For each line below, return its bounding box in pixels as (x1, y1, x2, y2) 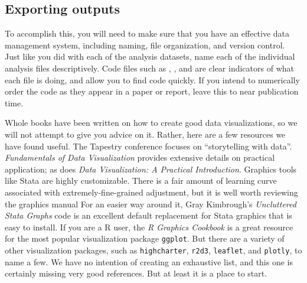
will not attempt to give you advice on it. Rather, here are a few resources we (5, 128, 286, 140)
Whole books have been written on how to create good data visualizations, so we (5, 116, 298, 129)
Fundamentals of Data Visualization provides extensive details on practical (5, 151, 275, 164)
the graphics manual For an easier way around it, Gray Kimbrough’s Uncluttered (5, 197, 296, 210)
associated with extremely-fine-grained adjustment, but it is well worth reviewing (5, 186, 298, 198)
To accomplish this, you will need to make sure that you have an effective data (5, 27, 290, 40)
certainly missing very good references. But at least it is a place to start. (5, 267, 267, 279)
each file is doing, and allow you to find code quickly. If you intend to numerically (5, 73, 300, 86)
